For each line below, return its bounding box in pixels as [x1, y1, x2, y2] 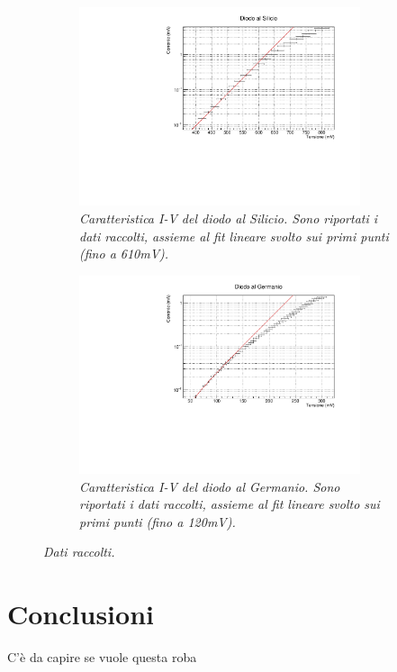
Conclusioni [7, 595, 154, 632]
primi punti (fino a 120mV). [79, 512, 236, 531]
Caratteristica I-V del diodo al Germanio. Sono [79, 477, 340, 495]
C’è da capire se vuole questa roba [7, 648, 197, 667]
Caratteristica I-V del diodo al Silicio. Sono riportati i [79, 208, 378, 227]
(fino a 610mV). [79, 244, 169, 263]
